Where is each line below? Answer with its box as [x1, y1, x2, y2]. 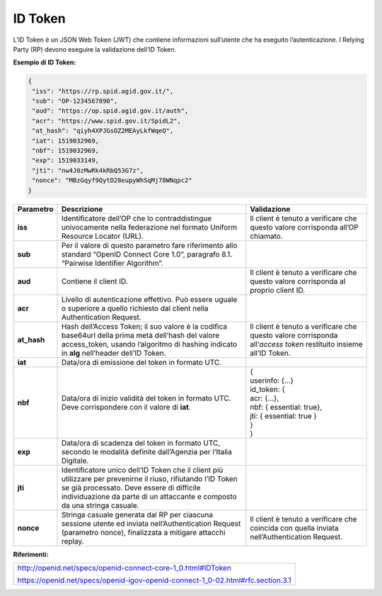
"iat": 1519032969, [32, 137, 99, 145]
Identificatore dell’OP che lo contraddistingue [61, 213, 212, 223]
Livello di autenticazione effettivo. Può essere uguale [61, 294, 238, 304]
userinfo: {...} [250, 376, 294, 386]
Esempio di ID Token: [13, 58, 76, 67]
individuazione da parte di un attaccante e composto [61, 491, 237, 501]
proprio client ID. [250, 285, 306, 295]
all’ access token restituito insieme [250, 339, 364, 349]
